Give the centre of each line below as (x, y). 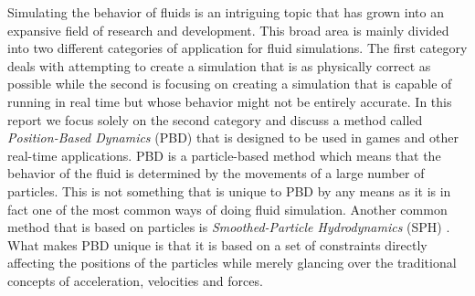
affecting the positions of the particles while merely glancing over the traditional (232, 263)
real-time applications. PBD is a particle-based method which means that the (224, 155)
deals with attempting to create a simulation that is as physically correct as (219, 65)
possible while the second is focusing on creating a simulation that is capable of (230, 84)
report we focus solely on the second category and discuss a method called (215, 119)
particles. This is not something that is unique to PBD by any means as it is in (229, 190)
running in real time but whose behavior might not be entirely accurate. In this (230, 101)
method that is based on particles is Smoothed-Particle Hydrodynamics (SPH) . (229, 227)
